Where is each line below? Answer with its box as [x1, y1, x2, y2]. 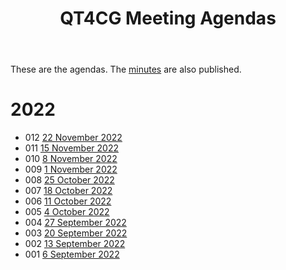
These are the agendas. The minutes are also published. [10, 63, 242, 76]
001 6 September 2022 [24, 248, 120, 261]
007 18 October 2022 [24, 185, 113, 197]
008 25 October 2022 [24, 174, 115, 186]
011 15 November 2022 [24, 142, 119, 154]
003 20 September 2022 [24, 227, 128, 239]
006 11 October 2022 [24, 195, 112, 207]
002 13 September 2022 [24, 238, 126, 250]
